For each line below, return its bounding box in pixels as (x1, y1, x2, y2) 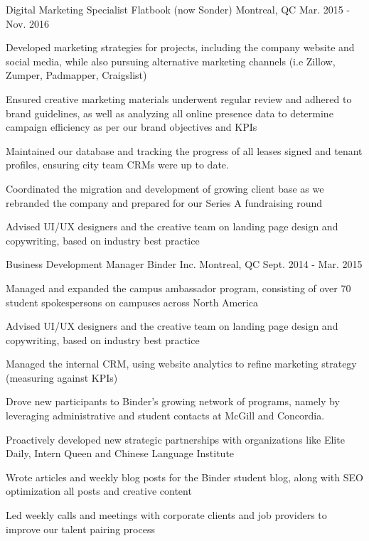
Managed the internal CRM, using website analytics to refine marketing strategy (6, 356, 357, 371)
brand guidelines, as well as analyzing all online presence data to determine (6, 105, 333, 120)
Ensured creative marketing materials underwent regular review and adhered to (6, 91, 352, 106)
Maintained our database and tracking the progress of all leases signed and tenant (6, 143, 363, 158)
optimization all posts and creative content (6, 483, 192, 498)
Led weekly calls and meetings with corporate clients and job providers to (6, 508, 327, 523)
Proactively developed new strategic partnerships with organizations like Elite (6, 432, 345, 446)
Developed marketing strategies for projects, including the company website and (6, 40, 355, 55)
